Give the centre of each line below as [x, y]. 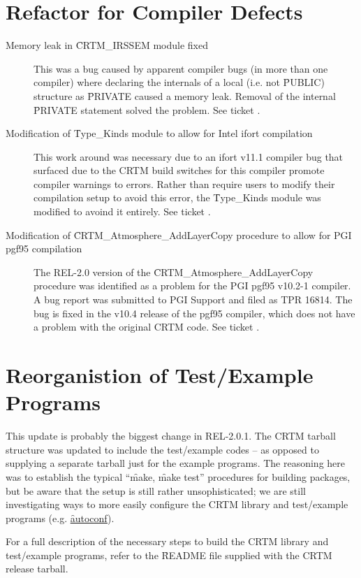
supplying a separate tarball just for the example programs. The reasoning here [176, 463]
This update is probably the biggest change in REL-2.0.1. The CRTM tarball [171, 436]
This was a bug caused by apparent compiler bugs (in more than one [181, 68]
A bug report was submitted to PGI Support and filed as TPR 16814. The [193, 299]
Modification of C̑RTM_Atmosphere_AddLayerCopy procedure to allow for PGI [179, 234]
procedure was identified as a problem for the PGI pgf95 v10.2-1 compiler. [192, 286]
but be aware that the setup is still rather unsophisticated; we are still [156, 490]
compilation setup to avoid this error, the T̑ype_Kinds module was [177, 197]
